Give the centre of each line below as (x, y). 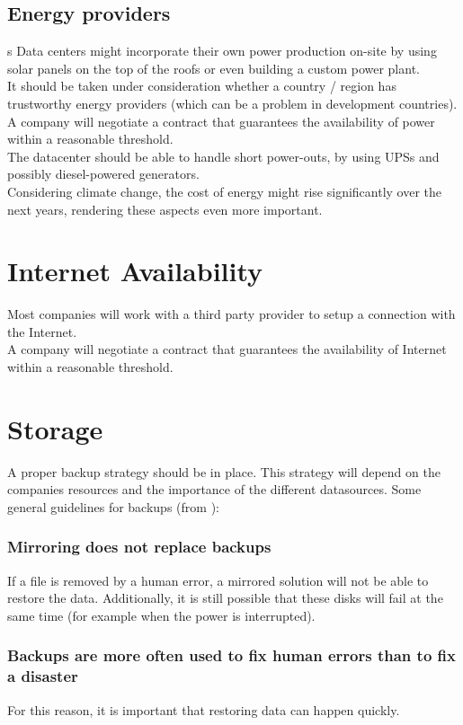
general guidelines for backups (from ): (113, 506)
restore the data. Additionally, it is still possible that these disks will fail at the (225, 598)
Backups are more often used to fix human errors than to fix (231, 655)
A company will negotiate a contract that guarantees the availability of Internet (227, 349)
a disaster (43, 676)
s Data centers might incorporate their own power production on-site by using (222, 51)
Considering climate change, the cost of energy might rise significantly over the (225, 191)
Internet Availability (135, 271)
